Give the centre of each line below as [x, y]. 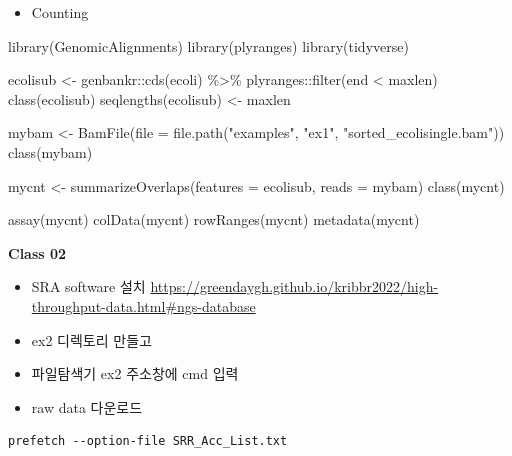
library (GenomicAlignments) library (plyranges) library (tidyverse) [208, 45]
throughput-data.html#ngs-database [143, 305]
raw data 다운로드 [87, 406]
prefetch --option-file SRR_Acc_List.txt [148, 441]
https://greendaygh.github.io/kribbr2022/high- [294, 286]
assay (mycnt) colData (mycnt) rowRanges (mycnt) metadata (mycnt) [214, 219]
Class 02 [37, 252]
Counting [60, 12]
